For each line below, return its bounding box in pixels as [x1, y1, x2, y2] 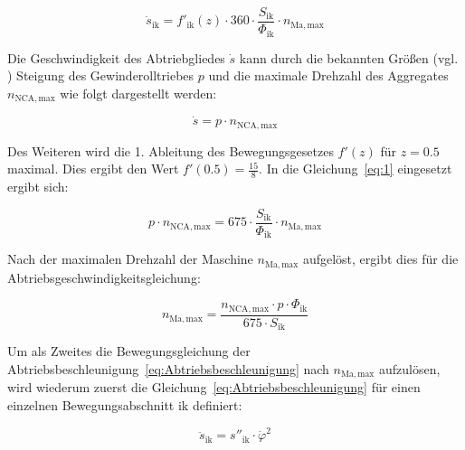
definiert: [192, 395, 242, 414]
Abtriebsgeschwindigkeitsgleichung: [7, 267, 201, 286]
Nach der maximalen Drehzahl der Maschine [7, 249, 253, 268]
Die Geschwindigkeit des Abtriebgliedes [7, 48, 225, 67]
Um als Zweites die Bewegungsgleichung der [7, 342, 251, 361]
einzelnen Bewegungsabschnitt [7, 395, 175, 414]
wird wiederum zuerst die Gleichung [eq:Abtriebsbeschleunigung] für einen [7, 378, 421, 397]
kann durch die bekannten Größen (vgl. [239, 48, 459, 67]
